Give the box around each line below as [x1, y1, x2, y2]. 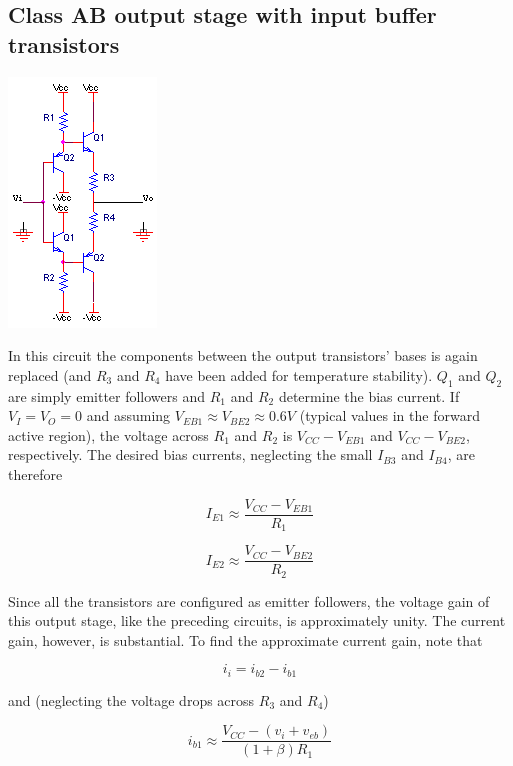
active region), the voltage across [8, 424, 209, 445]
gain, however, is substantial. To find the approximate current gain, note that [8, 629, 483, 650]
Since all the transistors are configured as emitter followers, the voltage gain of [8, 590, 490, 611]
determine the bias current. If [278, 385, 460, 406]
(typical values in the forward [299, 405, 480, 426]
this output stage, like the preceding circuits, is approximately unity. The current [8, 610, 506, 631]
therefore [8, 463, 63, 484]
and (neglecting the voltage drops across [8, 689, 255, 710]
